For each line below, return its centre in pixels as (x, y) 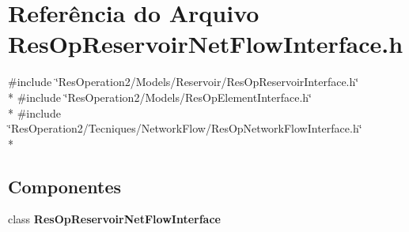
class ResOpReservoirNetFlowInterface (114, 219)
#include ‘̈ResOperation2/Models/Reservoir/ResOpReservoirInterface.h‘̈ (184, 82)
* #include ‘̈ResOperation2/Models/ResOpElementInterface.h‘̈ (160, 97)
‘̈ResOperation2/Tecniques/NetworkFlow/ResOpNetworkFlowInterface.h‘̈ (185, 128)
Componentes (65, 186)
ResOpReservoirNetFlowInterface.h (206, 44)
